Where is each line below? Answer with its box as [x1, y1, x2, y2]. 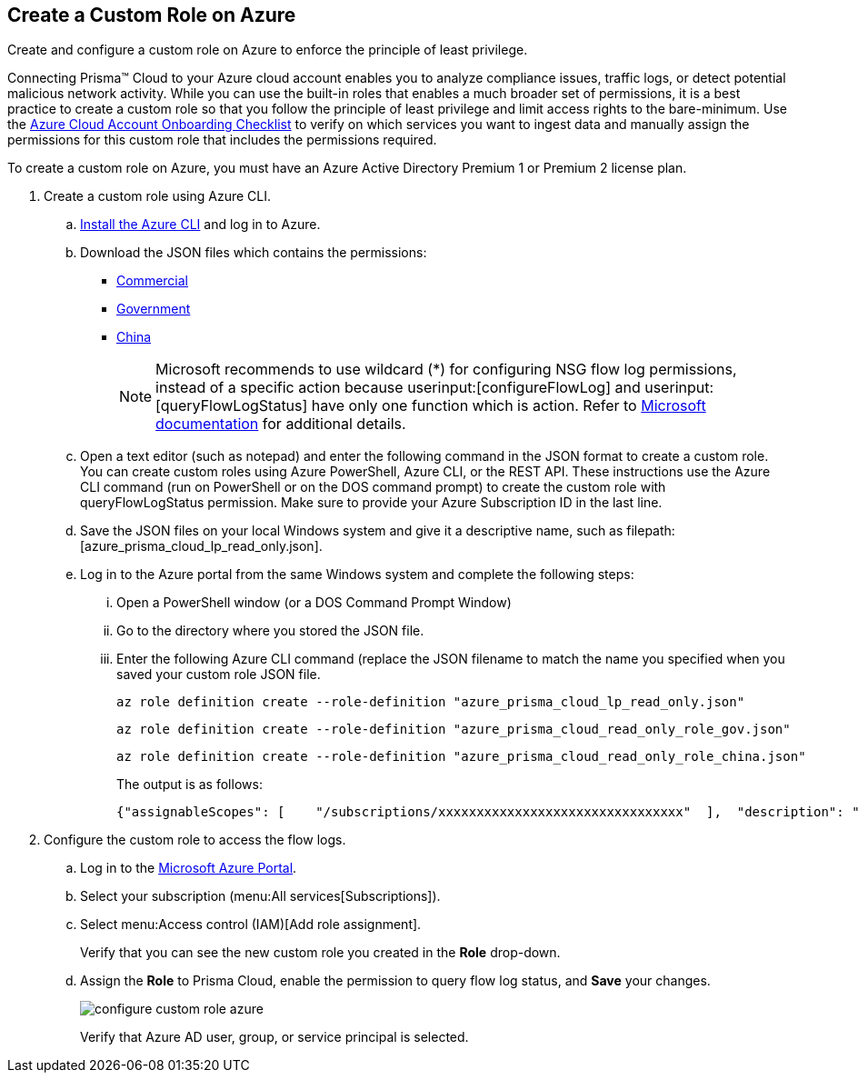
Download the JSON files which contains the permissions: [80, 245, 427, 261]
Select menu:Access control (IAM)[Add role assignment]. [80, 916, 422, 933]
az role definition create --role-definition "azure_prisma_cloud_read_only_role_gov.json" [116, 722, 791, 737]
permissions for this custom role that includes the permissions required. [7, 132, 437, 148]
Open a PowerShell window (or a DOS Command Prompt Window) [116, 595, 512, 611]
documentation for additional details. [155, 415, 406, 434]
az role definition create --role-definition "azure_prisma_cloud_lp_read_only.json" [116, 695, 745, 710]
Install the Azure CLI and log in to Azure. [80, 216, 321, 233]
